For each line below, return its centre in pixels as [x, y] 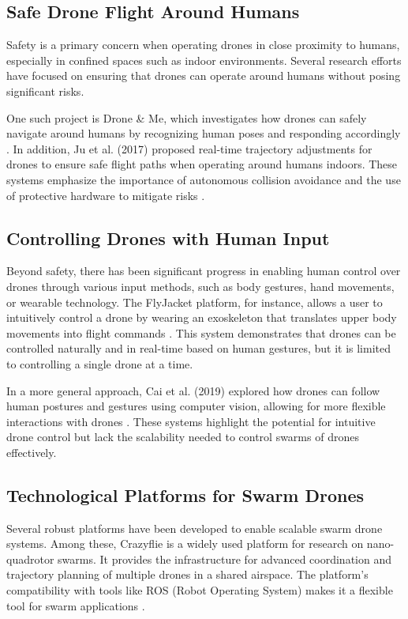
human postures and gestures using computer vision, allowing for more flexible [196, 406]
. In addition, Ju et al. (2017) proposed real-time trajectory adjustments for [189, 148]
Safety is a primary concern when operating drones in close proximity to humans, [203, 45]
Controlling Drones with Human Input [168, 238]
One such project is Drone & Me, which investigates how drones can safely [187, 117]
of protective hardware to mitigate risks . [106, 195]
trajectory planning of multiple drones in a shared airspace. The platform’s [187, 574]
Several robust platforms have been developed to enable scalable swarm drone [195, 528]
